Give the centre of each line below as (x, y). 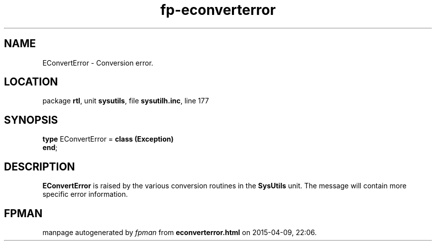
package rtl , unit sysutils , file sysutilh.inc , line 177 (126, 101)
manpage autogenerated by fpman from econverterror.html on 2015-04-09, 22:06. (180, 232)
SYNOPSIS (31, 120)
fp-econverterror (218, 10)
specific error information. (85, 194)
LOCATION (31, 82)
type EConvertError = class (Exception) (108, 139)
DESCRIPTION (40, 166)
